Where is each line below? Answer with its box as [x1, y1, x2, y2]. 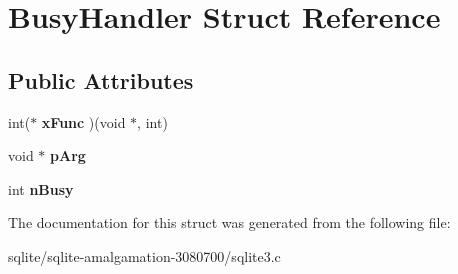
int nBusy [8, 178, 74, 199]
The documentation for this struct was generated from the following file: [8, 212, 451, 233]
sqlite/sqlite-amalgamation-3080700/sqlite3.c [8, 245, 281, 266]
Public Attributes [8, 64, 194, 95]
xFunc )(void [41, 111, 126, 132]
